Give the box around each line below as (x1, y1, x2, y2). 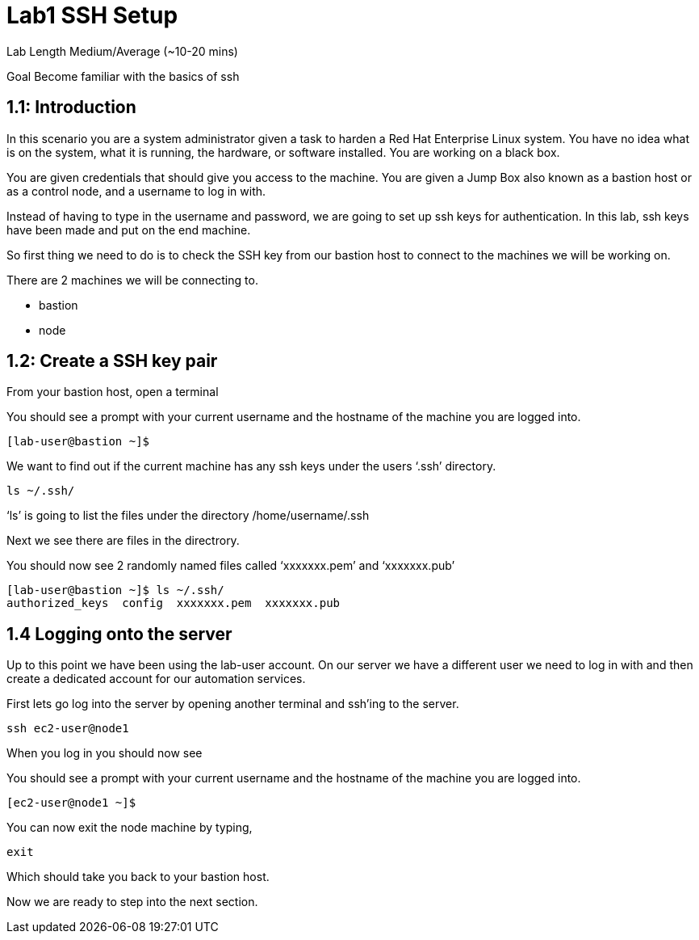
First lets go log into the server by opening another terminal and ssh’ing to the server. (6, 697, 459, 711)
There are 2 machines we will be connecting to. (6, 272, 258, 287)
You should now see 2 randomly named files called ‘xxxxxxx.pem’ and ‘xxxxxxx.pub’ (6, 559, 455, 573)
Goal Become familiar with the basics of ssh (6, 69, 240, 83)
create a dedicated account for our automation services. (6, 672, 306, 686)
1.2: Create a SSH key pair (6, 351, 218, 372)
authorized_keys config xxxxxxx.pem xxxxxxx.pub (6, 596, 341, 610)
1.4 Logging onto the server (6, 623, 232, 644)
